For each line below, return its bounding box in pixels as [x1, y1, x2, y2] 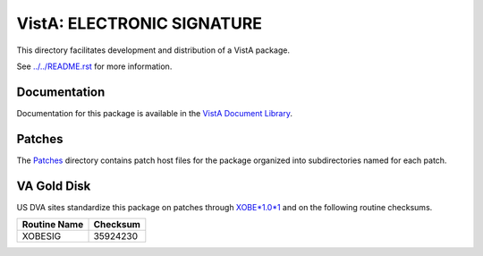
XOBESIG [21, 230, 62, 243]
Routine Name [21, 218, 84, 231]
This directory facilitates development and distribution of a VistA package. [16, 45, 291, 55]
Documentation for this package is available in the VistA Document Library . [16, 107, 293, 118]
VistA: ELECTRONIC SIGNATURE [16, 13, 263, 33]
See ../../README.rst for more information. [16, 61, 173, 72]
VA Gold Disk [16, 178, 91, 193]
